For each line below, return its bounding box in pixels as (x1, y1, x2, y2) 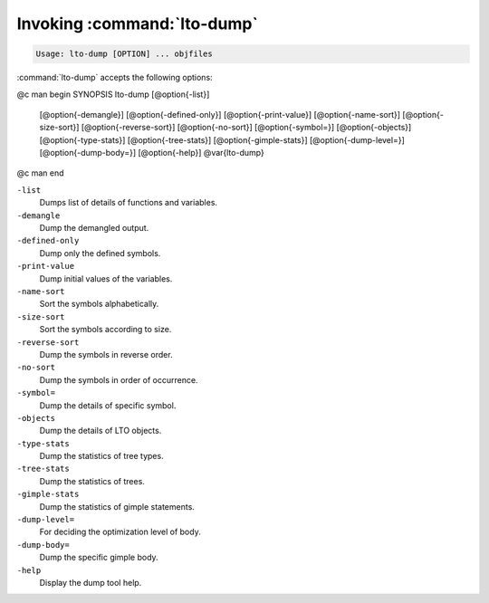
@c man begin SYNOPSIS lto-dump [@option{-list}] (16, 89, 210, 100)
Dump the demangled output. (39, 223, 149, 234)
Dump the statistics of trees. (39, 475, 145, 486)
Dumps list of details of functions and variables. (39, 197, 217, 208)
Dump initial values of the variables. (39, 273, 173, 284)
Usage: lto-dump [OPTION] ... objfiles (35, 49, 213, 59)
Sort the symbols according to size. (39, 324, 172, 335)
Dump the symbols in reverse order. (39, 349, 173, 359)
